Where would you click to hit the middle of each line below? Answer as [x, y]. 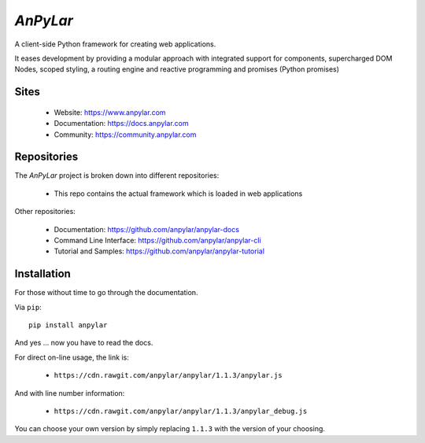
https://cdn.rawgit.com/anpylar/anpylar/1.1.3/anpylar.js [168, 375]
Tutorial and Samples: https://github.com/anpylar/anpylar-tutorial [159, 251]
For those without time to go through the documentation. [106, 293]
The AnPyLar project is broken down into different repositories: [117, 175]
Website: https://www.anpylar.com [110, 112]
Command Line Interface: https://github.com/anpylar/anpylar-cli [157, 240]
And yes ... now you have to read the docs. [84, 343]
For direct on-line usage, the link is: [72, 357]
